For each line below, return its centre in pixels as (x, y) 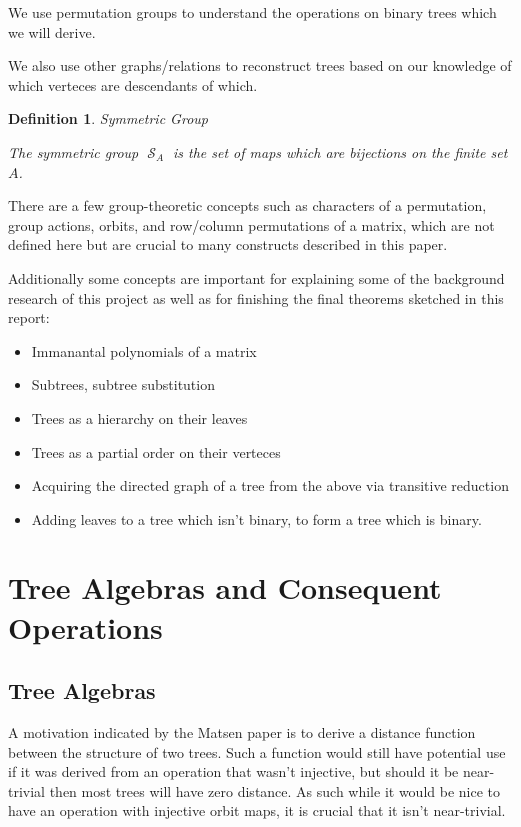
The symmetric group (73, 151)
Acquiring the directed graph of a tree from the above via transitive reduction (270, 485)
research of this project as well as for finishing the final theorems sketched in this (256, 297)
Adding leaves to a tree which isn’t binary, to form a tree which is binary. (256, 518)
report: (29, 317)
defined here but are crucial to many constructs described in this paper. (228, 244)
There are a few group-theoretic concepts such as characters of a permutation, (247, 205)
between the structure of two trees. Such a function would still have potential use (257, 751)
